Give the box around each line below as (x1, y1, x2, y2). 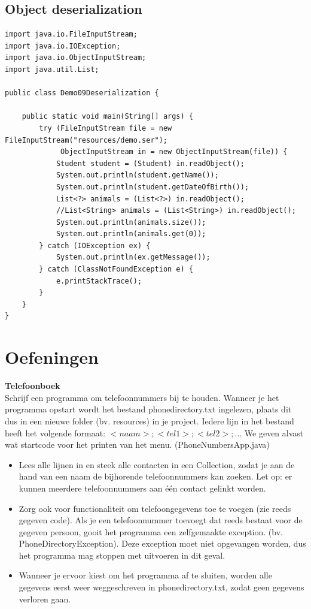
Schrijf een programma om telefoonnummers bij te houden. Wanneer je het (5, 391, 279, 403)
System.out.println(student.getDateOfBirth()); (56, 182, 249, 191)
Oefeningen (5, 345, 99, 369)
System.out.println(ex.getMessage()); (56, 253, 211, 262)
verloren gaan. (19, 592, 71, 605)
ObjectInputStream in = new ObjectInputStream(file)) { (60, 147, 288, 156)
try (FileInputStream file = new (39, 123, 172, 132)
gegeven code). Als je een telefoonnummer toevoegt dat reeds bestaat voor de (19, 514, 303, 526)
